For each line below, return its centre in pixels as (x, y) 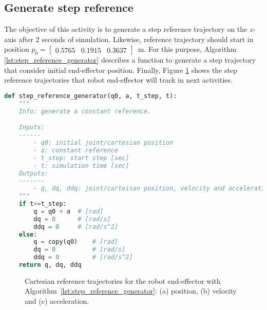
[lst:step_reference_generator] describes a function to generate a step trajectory (130, 60)
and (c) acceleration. (57, 301)
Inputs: (32, 128)
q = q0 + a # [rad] (69, 211)
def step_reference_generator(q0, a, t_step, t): (91, 96)
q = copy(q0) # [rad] (76, 242)
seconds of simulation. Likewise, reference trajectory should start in (148, 39)
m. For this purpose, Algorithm (187, 49)
